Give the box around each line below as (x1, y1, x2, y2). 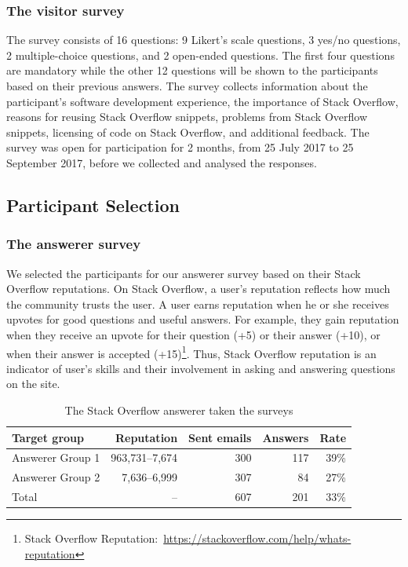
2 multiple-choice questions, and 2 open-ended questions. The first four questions (6, 46, 395, 63)
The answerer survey (6, 234, 141, 254)
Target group (12, 429, 84, 445)
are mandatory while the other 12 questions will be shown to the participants (6, 62, 378, 79)
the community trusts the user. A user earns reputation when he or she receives (6, 295, 389, 312)
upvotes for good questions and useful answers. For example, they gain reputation (6, 311, 399, 327)
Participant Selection (6, 192, 180, 217)
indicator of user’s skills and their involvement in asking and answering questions (6, 360, 395, 376)
